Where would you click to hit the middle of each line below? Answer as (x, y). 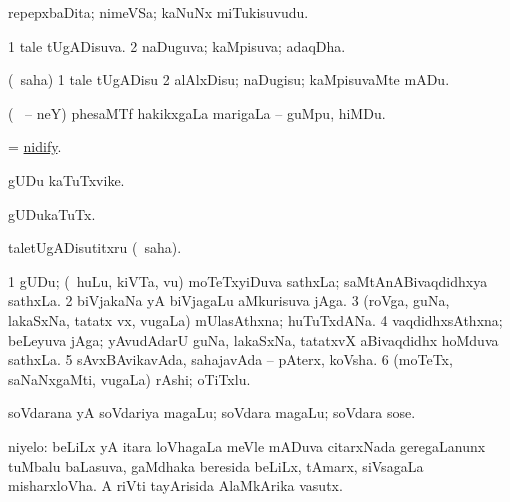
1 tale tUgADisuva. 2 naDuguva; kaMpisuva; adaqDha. (177, 45)
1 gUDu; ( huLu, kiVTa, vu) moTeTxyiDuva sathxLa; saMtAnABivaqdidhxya (248, 280)
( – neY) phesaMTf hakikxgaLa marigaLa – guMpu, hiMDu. (197, 112)
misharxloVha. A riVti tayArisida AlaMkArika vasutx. (175, 485)
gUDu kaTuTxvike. (66, 179)
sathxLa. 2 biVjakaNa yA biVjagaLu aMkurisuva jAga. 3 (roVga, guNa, (229, 300)
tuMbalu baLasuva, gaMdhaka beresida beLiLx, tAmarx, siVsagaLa (216, 465)
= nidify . (35, 146)
